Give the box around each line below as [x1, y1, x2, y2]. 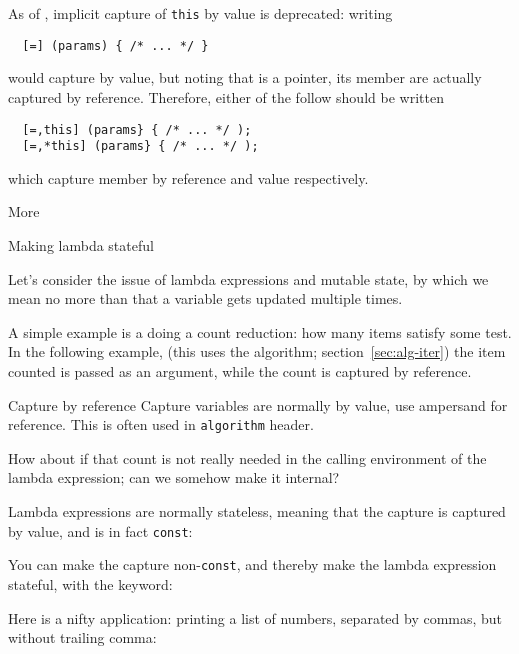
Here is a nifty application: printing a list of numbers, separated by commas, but [8, 607, 503, 628]
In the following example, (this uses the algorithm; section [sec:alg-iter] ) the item [8, 341, 506, 362]
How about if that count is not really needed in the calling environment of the [8, 447, 487, 468]
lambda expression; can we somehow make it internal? [8, 467, 340, 488]
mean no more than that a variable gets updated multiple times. [8, 288, 403, 309]
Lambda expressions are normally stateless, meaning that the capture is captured [8, 501, 506, 521]
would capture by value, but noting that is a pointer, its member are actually [8, 67, 482, 88]
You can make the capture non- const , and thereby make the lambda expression [8, 554, 497, 575]
